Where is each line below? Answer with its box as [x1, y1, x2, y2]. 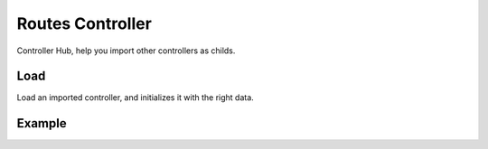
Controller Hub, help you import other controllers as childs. [16, 45, 236, 56]
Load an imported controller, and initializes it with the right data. [16, 92, 255, 103]
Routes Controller [16, 14, 153, 33]
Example [16, 116, 67, 131]
